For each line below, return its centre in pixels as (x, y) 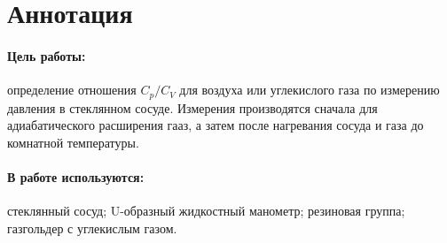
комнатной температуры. (73, 142)
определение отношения (72, 90)
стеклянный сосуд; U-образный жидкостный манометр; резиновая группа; (206, 211)
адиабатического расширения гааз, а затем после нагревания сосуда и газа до (216, 125)
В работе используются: (76, 177)
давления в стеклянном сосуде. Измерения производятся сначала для (192, 107)
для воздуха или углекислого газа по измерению (310, 90)
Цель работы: (47, 55)
